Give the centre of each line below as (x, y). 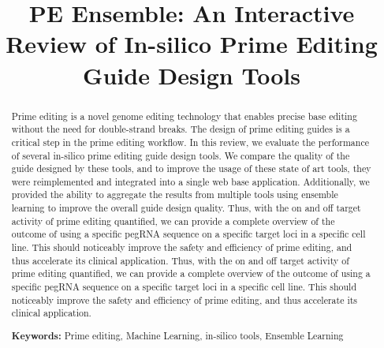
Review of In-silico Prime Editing (192, 44)
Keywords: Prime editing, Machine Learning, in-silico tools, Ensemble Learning (177, 335)
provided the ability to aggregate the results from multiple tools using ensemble (175, 195)
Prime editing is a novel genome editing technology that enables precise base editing (184, 116)
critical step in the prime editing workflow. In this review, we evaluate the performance (190, 142)
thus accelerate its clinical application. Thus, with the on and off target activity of (180, 260)
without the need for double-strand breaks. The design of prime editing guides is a (181, 129)
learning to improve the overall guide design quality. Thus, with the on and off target (186, 208)
